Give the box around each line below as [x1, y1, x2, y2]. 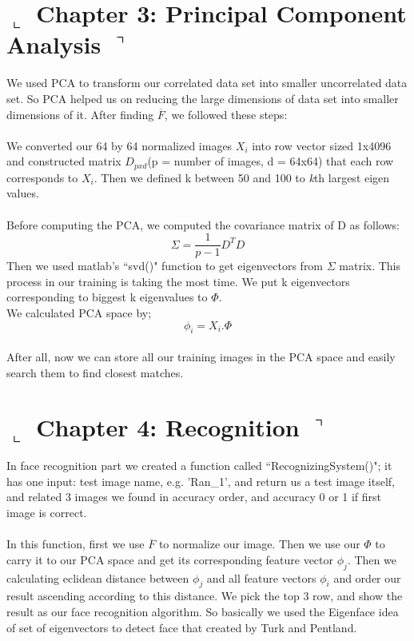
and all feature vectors [206, 569, 316, 586]
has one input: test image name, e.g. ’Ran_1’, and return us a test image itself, [6, 472, 395, 489]
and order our [333, 569, 401, 586]
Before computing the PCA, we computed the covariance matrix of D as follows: [6, 216, 400, 233]
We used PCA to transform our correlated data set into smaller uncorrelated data [6, 74, 408, 91]
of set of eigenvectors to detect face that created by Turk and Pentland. [6, 619, 357, 635]
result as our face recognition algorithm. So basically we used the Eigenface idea [6, 603, 399, 619]
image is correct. [6, 504, 87, 521]
